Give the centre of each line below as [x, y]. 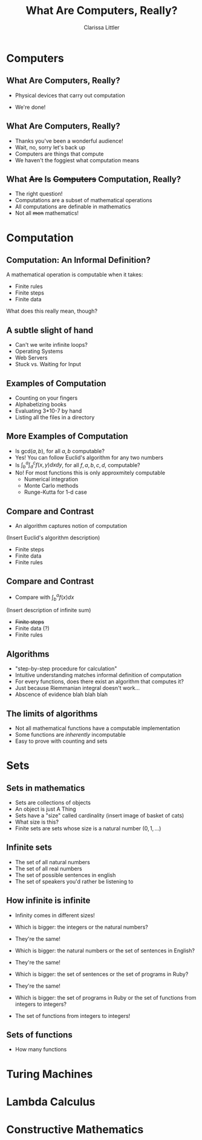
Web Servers [31, 358]
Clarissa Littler [102, 27]
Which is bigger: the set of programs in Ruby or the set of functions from [106, 997]
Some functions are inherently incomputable [70, 734]
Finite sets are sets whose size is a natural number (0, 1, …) [88, 828]
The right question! [39, 194]
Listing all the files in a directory [55, 417]
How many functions [41, 1050]
